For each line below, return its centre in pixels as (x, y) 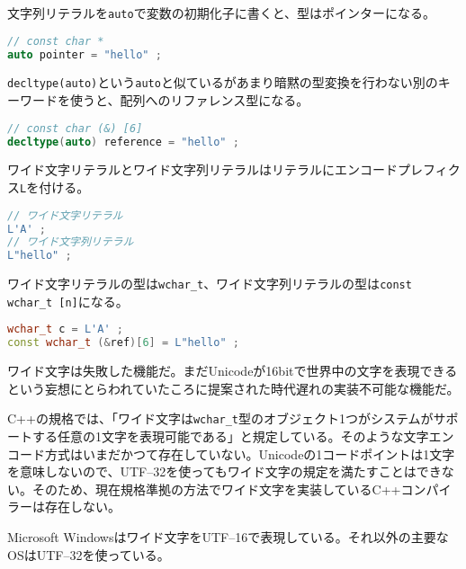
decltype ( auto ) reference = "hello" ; (123, 142)
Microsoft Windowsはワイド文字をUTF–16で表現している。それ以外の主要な (228, 537)
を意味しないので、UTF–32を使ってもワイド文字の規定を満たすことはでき (224, 471)
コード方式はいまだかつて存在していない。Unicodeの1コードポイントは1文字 (231, 453)
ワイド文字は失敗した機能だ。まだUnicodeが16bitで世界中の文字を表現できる (233, 371)
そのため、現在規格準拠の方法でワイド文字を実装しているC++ (216, 489)
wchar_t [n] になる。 (68, 301)
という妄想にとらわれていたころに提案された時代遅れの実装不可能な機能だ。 (233, 388)
